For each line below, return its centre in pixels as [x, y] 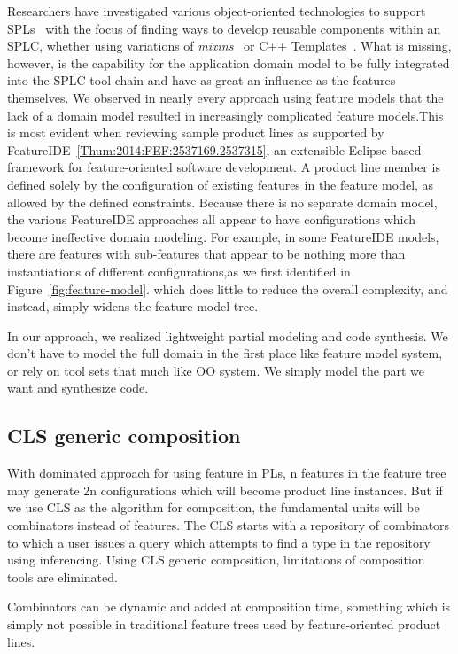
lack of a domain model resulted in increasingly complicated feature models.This [225, 115]
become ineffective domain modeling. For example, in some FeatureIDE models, [223, 236]
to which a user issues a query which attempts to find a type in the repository [219, 542]
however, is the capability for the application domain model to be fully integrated [229, 62]
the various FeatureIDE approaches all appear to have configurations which [212, 219]
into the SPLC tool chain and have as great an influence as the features [202, 80]
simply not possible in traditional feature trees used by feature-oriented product [224, 624]
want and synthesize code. [78, 388]
